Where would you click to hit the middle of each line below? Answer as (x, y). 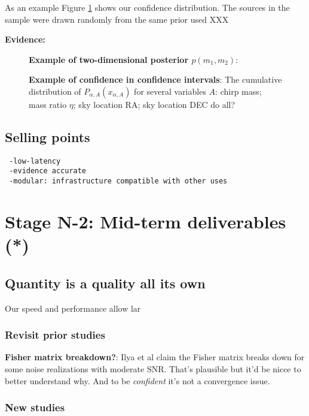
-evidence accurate (48, 171)
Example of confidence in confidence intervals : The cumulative (155, 79)
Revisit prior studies (55, 335)
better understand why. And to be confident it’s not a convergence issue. (137, 380)
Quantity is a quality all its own (105, 283)
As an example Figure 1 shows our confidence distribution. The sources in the (147, 7)
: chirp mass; (238, 91)
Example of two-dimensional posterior (109, 59)
